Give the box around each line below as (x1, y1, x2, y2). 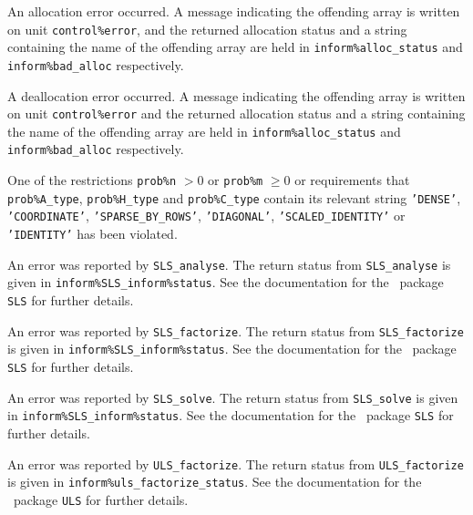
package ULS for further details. (13, 489, 189, 509)
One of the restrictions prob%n (7, 170, 177, 190)
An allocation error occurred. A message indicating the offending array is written (7, 2, 460, 20)
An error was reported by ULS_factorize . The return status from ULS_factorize (7, 454, 464, 473)
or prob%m (208, 170, 263, 190)
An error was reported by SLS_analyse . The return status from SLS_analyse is (7, 254, 451, 273)
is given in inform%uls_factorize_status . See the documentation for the (7, 472, 422, 491)
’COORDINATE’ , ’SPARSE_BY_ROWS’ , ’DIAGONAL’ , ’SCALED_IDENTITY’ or (7, 206, 406, 225)
